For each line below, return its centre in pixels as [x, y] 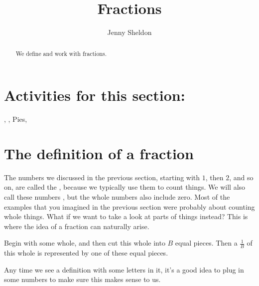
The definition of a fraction [99, 153]
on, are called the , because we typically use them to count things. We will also [125, 187]
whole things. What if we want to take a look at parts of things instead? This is [126, 216]
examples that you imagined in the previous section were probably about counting [129, 206]
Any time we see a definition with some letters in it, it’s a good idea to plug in [124, 269]
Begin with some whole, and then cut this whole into [85, 243]
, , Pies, [16, 119]
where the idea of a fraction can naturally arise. [77, 226]
